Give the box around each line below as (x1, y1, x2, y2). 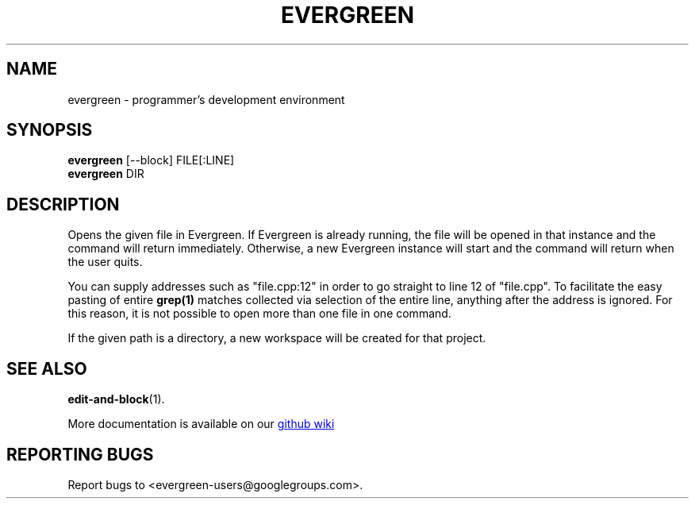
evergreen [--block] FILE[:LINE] (67, 153, 235, 168)
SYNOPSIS (6, 120, 93, 141)
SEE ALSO (6, 358, 87, 379)
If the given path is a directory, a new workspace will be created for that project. (67, 331, 486, 345)
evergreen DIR (67, 167, 144, 181)
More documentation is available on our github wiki (67, 417, 335, 431)
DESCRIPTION (6, 194, 120, 214)
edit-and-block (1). (67, 392, 165, 407)
